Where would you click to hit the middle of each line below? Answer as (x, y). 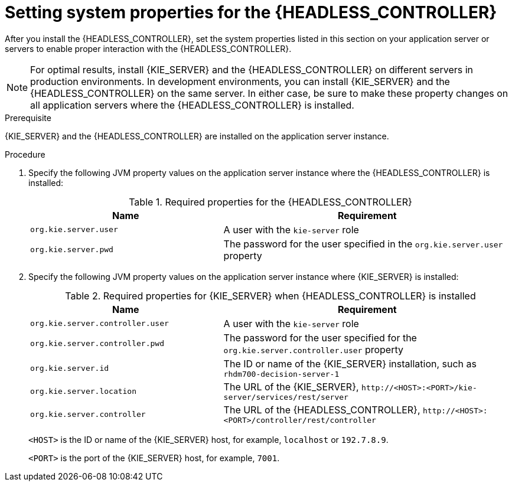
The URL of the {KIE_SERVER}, (291, 386)
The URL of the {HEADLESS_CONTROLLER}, (322, 410)
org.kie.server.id (70, 368)
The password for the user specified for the (320, 337)
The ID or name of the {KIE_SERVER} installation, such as (350, 363)
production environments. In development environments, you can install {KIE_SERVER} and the (240, 81)
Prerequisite (28, 118)
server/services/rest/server (286, 397)
